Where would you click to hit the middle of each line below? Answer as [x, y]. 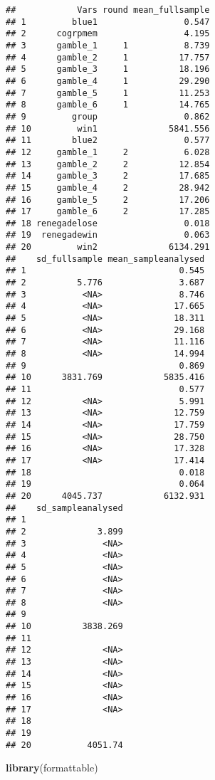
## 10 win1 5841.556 [108, 128]
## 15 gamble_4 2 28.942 [108, 188]
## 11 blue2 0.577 [108, 141]
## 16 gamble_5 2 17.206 [108, 200]
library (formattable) [52, 768]
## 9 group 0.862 [108, 116]
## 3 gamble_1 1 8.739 [108, 45]
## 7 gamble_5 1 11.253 [108, 93]
